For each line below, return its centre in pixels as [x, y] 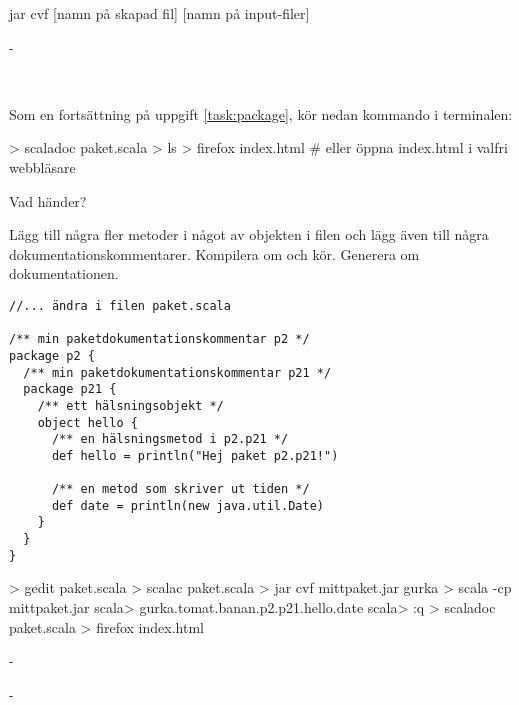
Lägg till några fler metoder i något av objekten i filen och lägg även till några [249, 234]
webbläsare [42, 166]
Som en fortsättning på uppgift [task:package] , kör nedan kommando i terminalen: [261, 113]
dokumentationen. [64, 273]
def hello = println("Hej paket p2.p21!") [195, 455]
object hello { [87, 422]
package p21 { [70, 389]
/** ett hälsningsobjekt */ [130, 405]
